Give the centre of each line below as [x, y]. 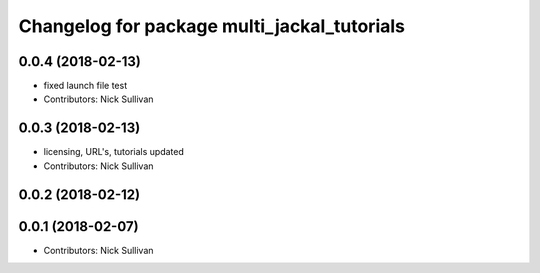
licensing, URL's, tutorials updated [113, 152]
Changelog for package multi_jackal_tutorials [211, 26]
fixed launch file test [85, 86]
